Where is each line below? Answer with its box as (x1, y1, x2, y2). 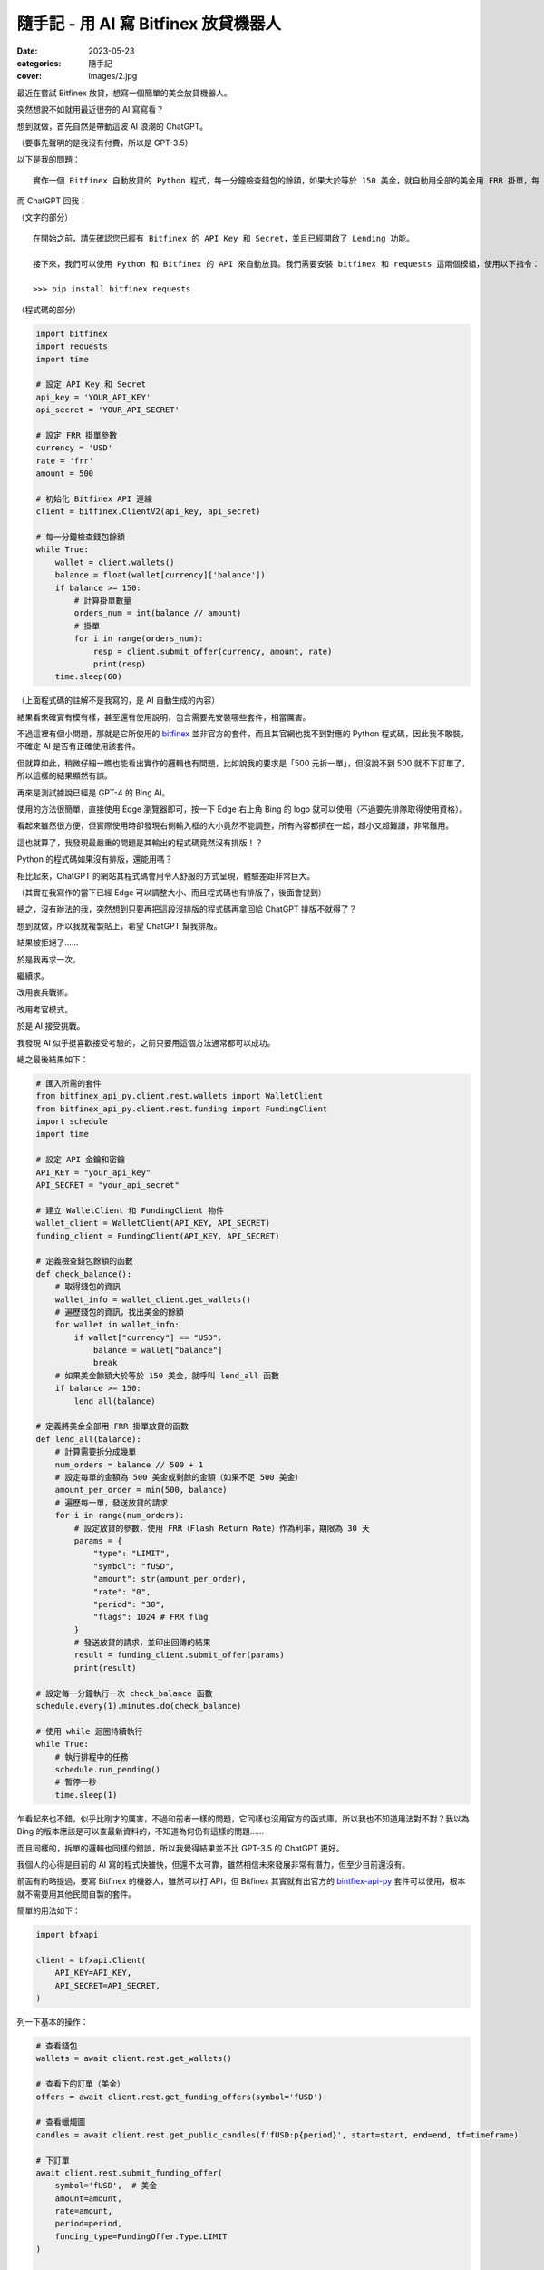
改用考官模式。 (16, 1003, 73, 1014)
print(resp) (92, 658, 147, 669)
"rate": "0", (92, 1586, 151, 1597)
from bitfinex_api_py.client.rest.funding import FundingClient (35, 1103, 328, 1114)
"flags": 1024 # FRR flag (92, 1612, 209, 1623)
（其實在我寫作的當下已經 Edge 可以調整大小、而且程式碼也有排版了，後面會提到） (16, 887, 326, 898)
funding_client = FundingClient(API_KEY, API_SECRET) (35, 1230, 280, 1241)
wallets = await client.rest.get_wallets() (35, 2053, 233, 2064)
